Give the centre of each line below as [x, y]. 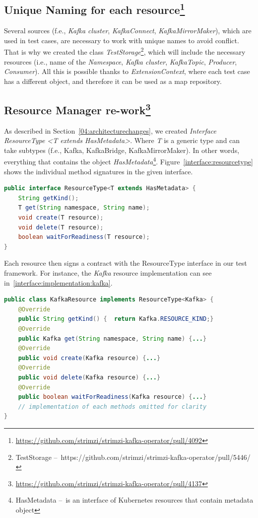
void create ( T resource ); [61, 218]
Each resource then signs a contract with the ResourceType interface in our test [126, 263]
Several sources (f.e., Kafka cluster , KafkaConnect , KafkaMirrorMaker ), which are [128, 31]
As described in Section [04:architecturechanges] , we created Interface [110, 130]
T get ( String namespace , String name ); [84, 208]
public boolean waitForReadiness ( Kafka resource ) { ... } [112, 397]
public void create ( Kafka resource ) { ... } [89, 358]
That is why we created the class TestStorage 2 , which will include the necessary [125, 51]
